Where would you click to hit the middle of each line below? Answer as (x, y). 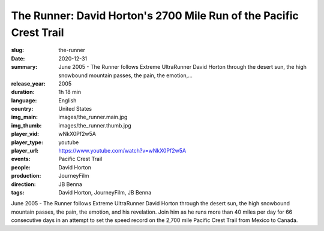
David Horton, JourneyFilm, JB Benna (105, 192)
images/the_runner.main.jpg (93, 117)
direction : (23, 184)
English (67, 100)
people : (21, 167)
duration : (23, 92)
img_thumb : (26, 125)
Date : (18, 58)
